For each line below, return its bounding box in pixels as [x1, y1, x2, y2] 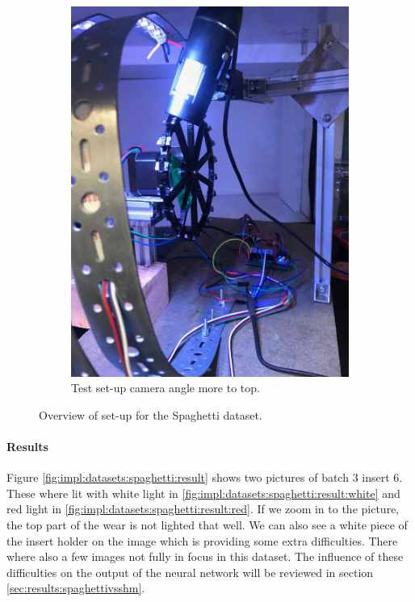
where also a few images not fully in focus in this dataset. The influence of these [6, 548, 404, 565]
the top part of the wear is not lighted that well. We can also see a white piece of [6, 516, 408, 533]
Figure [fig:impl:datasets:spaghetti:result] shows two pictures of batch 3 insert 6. [6, 469, 403, 486]
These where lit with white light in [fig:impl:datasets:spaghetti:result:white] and [6, 484, 400, 501]
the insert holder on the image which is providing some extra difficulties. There [6, 532, 398, 549]
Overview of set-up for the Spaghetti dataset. [39, 406, 262, 423]
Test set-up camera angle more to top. [71, 379, 260, 396]
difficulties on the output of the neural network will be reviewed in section [6, 563, 374, 580]
